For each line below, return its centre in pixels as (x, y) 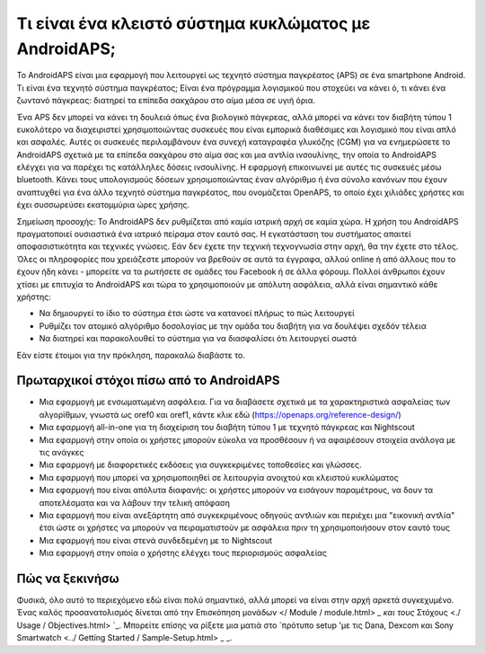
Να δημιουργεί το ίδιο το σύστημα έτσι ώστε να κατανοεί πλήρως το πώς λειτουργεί (197, 314)
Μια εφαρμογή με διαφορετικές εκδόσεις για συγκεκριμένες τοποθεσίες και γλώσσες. (201, 465)
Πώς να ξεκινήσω (68, 578)
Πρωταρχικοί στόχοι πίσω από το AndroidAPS (148, 380)
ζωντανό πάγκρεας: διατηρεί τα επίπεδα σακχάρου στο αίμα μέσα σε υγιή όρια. (166, 101)
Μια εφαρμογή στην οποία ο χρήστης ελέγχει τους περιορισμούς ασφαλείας (183, 553)
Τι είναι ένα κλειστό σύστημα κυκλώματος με (194, 23)
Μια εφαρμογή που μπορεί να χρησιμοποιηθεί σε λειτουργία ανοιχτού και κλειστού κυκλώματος (219, 477)
